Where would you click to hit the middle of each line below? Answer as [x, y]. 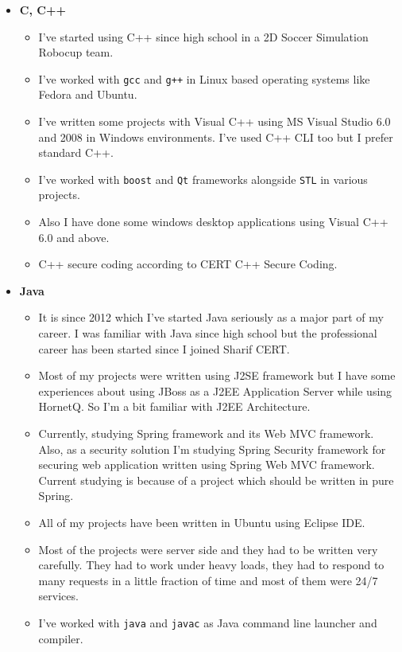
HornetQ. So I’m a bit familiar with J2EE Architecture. [174, 406]
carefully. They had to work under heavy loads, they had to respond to [211, 565]
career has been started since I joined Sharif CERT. [164, 348]
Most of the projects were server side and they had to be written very [208, 549]
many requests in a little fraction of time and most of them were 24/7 [208, 580]
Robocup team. [76, 52]
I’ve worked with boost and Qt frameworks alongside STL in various [203, 179]
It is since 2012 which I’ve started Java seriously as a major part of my [211, 317]
